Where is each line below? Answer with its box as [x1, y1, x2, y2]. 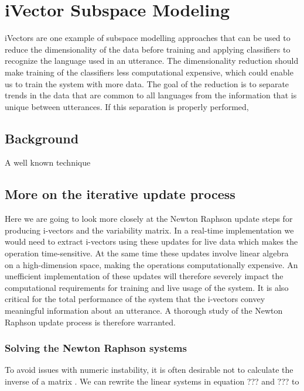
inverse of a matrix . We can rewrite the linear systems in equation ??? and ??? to [5, 375, 299, 387]
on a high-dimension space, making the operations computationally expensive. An [5, 258, 298, 270]
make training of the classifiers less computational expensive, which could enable [5, 66, 293, 78]
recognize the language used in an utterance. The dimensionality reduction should [5, 54, 299, 67]
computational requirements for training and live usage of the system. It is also [5, 281, 289, 293]
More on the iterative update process [5, 185, 235, 203]
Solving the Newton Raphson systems [5, 341, 187, 355]
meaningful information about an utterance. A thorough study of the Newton [5, 304, 283, 317]
